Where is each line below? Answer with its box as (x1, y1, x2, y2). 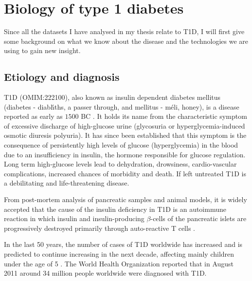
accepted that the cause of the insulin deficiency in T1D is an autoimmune (4, 204, 226, 214)
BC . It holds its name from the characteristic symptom (81, 111, 247, 121)
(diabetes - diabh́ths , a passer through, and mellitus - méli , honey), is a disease (4, 101, 239, 112)
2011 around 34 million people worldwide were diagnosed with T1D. (4, 268, 207, 278)
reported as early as (4, 111, 63, 121)
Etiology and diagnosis (4, 69, 120, 84)
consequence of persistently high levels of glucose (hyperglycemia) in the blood (4, 140, 238, 150)
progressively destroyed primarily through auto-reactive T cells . (4, 223, 195, 233)
